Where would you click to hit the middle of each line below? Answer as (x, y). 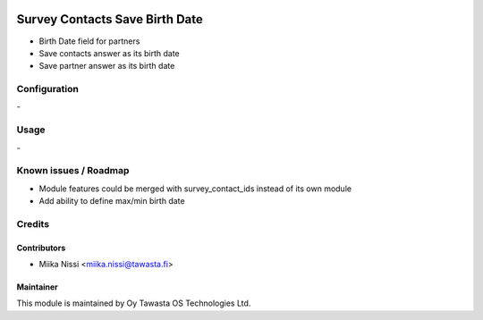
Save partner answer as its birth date (107, 66)
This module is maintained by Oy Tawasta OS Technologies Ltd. (134, 303)
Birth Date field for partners (89, 41)
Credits (33, 223)
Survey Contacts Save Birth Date (110, 19)
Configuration (48, 89)
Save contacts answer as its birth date (110, 53)
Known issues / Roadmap (73, 171)
